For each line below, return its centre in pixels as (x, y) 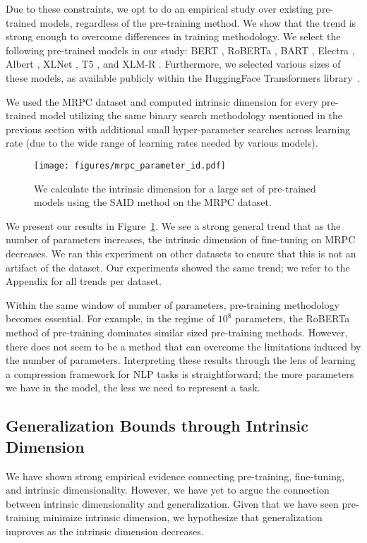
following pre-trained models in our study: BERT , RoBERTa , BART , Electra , (180, 50)
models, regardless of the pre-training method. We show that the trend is (198, 22)
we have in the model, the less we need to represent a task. (133, 388)
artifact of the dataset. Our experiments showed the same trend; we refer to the (178, 267)
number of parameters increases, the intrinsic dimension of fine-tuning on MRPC (181, 239)
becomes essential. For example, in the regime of (110, 318)
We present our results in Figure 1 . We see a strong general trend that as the (173, 225)
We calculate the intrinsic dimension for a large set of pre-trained (175, 188)
